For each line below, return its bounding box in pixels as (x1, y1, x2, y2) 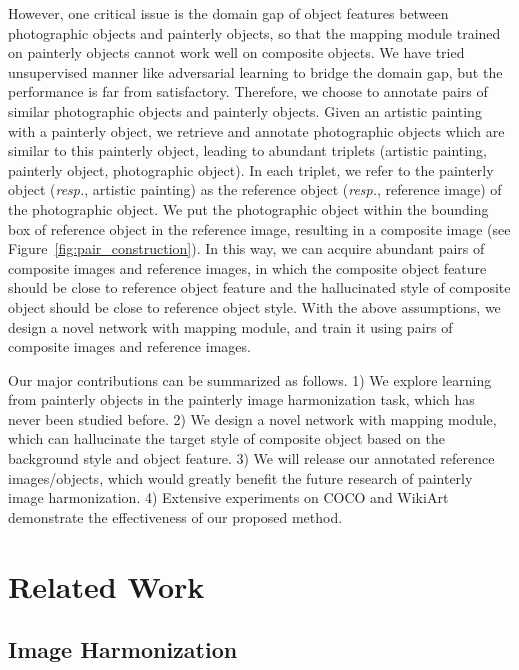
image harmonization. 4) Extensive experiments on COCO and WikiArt (8, 487, 449, 508)
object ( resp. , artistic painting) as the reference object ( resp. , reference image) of (8, 179, 502, 200)
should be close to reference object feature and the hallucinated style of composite (8, 277, 511, 298)
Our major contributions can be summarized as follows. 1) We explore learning (8, 369, 492, 390)
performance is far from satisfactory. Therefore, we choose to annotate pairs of (8, 81, 488, 102)
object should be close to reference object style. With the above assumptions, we (8, 296, 501, 317)
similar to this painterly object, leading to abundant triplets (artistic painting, (8, 140, 487, 161)
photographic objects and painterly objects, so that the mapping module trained (8, 22, 501, 43)
